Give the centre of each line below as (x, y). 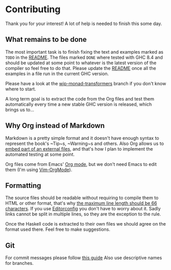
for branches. (20, 263)
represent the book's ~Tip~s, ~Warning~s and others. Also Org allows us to (85, 143)
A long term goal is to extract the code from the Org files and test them (80, 99)
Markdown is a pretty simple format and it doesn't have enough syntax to (82, 138)
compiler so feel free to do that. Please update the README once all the (81, 68)
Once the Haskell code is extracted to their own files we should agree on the (86, 224)
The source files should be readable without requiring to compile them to (82, 198)
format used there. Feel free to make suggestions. (58, 229)
